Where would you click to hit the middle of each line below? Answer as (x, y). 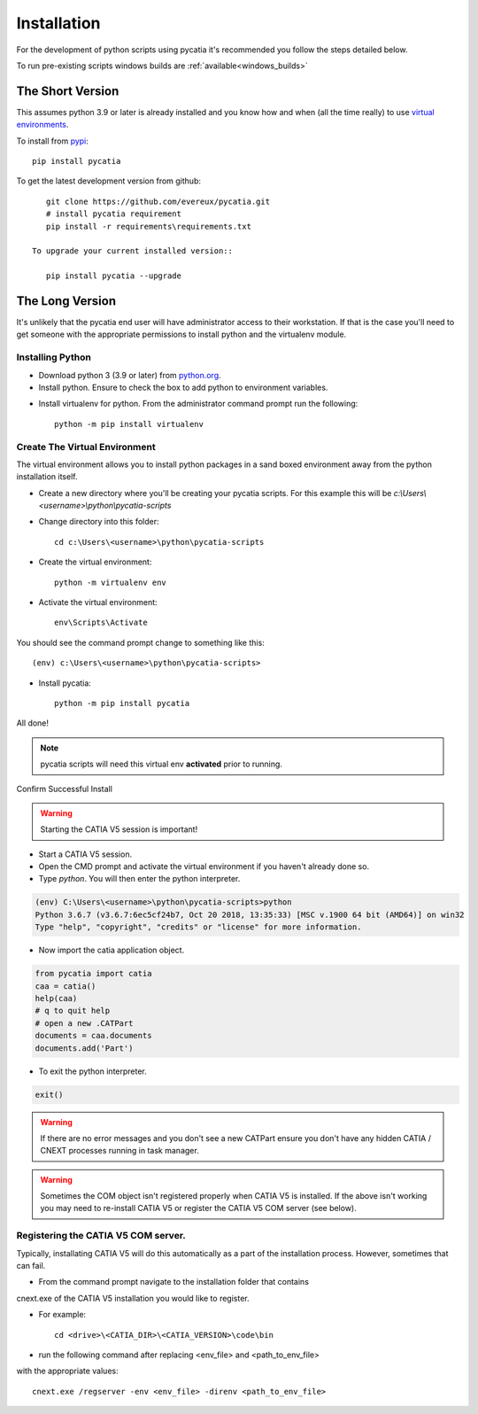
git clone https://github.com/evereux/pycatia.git (158, 201)
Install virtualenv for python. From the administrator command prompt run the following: (198, 404)
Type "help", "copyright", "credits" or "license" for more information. (198, 927)
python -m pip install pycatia (122, 703)
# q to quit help (73, 1011)
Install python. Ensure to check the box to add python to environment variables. (183, 387)
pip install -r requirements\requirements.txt (149, 226)
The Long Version (66, 301)
